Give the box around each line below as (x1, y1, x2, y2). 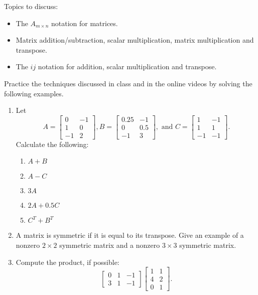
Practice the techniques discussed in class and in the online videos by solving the (4, 78, 252, 88)
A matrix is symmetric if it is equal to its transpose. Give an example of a (16, 230, 244, 240)
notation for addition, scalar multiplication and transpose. (38, 61, 217, 72)
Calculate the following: (16, 138, 89, 149)
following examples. (4, 88, 64, 98)
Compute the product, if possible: (16, 256, 119, 267)
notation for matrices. (51, 18, 118, 28)
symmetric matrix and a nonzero (59, 240, 160, 250)
